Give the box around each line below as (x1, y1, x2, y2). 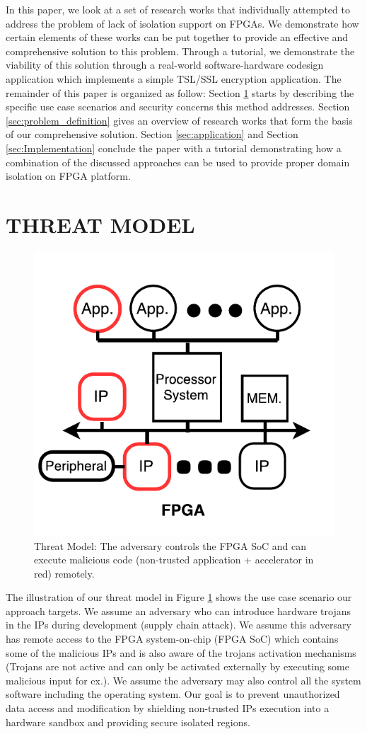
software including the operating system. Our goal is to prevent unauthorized (6, 687, 340, 701)
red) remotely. (34, 566, 95, 580)
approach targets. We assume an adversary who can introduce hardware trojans (6, 603, 351, 618)
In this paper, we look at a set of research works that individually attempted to (6, 2, 350, 16)
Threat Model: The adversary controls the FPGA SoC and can (34, 538, 307, 553)
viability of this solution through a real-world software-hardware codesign (6, 57, 324, 72)
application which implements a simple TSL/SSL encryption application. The (6, 71, 342, 86)
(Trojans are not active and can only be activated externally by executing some (6, 659, 349, 674)
